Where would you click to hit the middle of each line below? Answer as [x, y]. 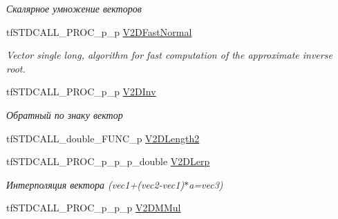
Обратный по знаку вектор [65, 114]
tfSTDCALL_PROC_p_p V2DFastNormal [99, 31]
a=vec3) [206, 184]
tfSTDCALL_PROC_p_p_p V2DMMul [94, 208]
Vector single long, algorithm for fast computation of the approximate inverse [169, 55]
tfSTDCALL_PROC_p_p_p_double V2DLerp [108, 161]
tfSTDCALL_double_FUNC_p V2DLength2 [103, 138]
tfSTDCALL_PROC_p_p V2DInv [81, 92]
